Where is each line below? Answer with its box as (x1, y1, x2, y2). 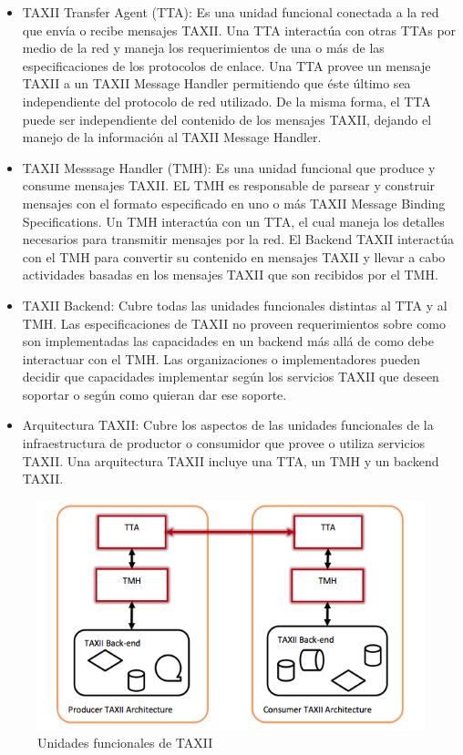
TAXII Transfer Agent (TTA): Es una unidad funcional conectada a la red (22, 3, 439, 21)
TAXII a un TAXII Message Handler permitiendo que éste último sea (22, 74, 411, 93)
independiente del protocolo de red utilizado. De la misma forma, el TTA (22, 91, 431, 110)
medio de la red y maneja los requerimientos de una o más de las (22, 38, 385, 57)
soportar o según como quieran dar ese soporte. (22, 384, 287, 403)
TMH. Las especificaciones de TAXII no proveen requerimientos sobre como (22, 313, 447, 332)
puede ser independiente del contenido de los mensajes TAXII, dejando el (22, 109, 432, 128)
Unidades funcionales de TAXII (37, 733, 213, 752)
